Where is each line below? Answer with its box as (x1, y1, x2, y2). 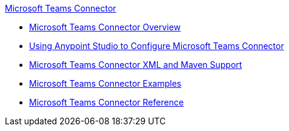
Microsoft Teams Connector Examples (29, 78, 182, 89)
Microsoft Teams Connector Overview (29, 22, 181, 32)
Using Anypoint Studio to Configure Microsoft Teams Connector (29, 41, 284, 51)
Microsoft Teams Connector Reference (29, 97, 184, 107)
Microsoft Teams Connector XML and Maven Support (29, 59, 242, 70)
